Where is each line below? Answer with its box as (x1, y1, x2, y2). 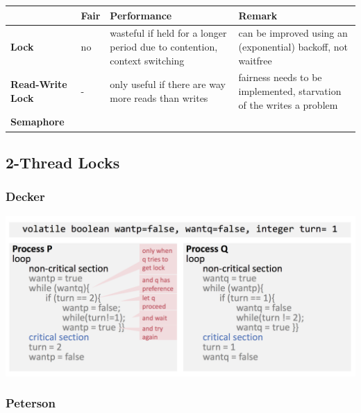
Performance (110, 8, 172, 22)
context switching (110, 53, 185, 67)
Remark (238, 8, 278, 22)
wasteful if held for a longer (110, 26, 227, 40)
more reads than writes (110, 90, 208, 105)
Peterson (6, 394, 56, 412)
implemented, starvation (238, 83, 342, 98)
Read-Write (10, 77, 67, 91)
